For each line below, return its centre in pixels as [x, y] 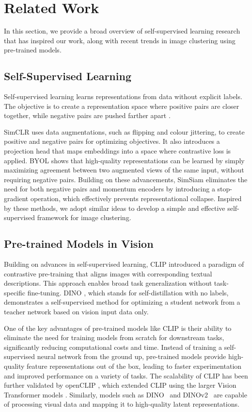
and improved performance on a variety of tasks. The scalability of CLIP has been [126, 375]
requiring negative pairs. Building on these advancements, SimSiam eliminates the [126, 179]
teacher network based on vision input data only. [76, 311]
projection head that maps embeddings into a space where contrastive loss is [118, 151]
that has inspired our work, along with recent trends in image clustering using [120, 40]
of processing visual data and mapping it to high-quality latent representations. [122, 404]
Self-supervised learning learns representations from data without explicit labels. [123, 96]
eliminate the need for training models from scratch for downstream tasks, [114, 337]
